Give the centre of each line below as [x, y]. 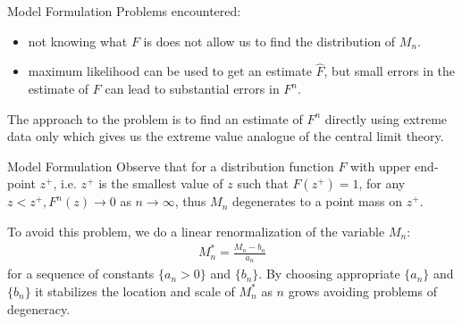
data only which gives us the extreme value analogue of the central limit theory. [226, 136]
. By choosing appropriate [329, 274]
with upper [381, 166]
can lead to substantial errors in [192, 88]
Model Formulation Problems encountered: [124, 11]
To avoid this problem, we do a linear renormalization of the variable [196, 231]
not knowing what [78, 41]
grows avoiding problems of [362, 291]
